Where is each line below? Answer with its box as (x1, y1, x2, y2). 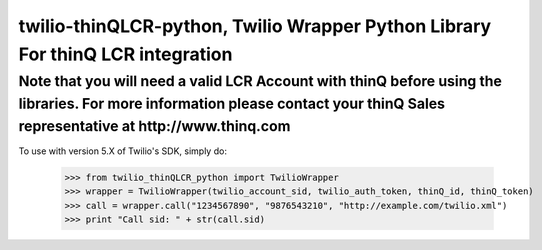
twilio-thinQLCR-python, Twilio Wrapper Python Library (18, 15, 492, 37)
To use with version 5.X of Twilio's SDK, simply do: (18, 145, 227, 157)
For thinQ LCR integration (18, 43, 233, 65)
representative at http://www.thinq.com (18, 116, 291, 135)
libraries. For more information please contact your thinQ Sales (18, 95, 445, 112)
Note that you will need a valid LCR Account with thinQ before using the (18, 72, 502, 90)
